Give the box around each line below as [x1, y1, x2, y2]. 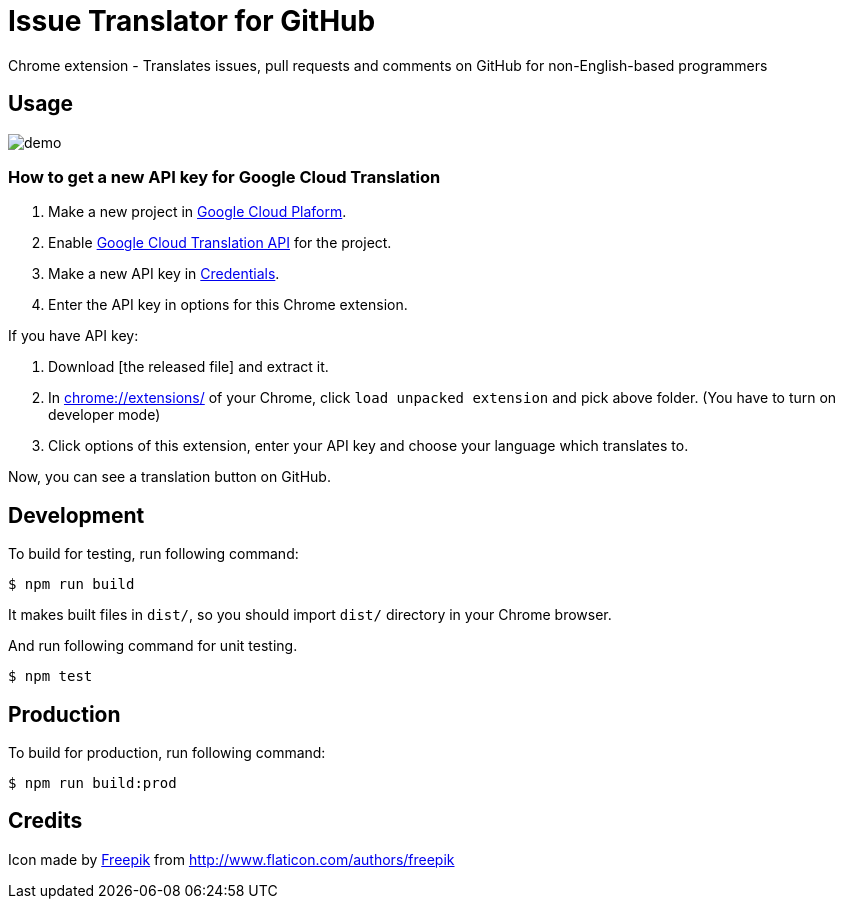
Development [8, 502, 145, 528]
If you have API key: [8, 327, 139, 345]
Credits [8, 808, 83, 834]
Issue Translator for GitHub [8, 4, 376, 38]
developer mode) [48, 406, 161, 424]
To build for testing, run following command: [8, 545, 299, 563]
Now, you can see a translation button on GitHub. [8, 468, 331, 486]
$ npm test [8, 668, 93, 685]
